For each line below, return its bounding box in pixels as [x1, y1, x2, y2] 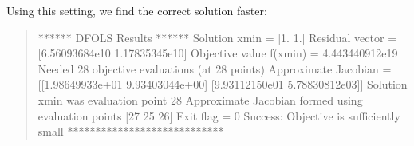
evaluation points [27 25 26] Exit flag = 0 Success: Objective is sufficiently [37, 107, 400, 124]
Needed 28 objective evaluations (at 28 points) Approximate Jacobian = [37, 60, 392, 77]
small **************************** [37, 123, 224, 140]
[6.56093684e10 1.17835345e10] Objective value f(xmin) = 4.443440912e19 [37, 45, 398, 61]
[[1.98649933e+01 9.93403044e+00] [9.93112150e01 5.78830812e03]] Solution [37, 76, 408, 93]
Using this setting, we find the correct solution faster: [6, 2, 267, 18]
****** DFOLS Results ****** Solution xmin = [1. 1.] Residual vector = [37, 29, 397, 45]
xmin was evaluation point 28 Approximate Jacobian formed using [37, 91, 363, 108]
